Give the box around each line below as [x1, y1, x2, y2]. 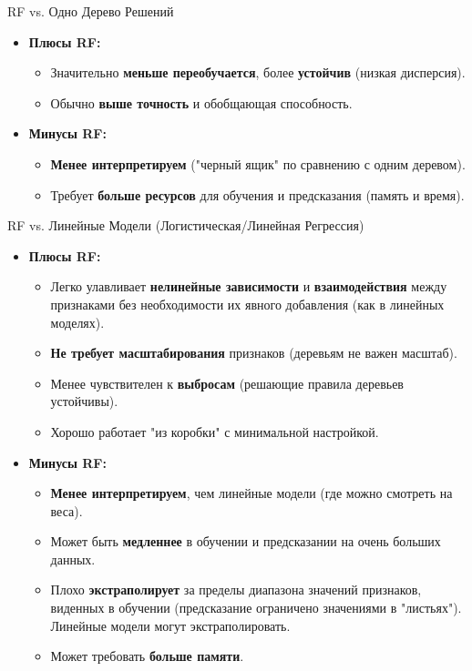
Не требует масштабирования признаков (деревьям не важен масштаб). [50, 343, 457, 362]
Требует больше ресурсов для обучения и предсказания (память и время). [50, 185, 465, 204]
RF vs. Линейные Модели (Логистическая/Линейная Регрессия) [7, 216, 364, 235]
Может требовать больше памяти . [50, 646, 244, 666]
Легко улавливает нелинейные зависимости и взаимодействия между [50, 277, 447, 296]
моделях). [50, 312, 105, 331]
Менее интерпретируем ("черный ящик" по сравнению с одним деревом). [50, 154, 466, 173]
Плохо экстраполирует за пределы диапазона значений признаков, [50, 580, 422, 599]
